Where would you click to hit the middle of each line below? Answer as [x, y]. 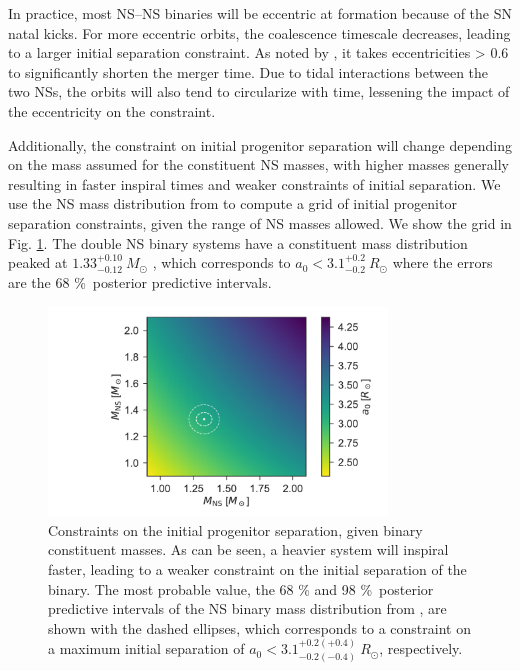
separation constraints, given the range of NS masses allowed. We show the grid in [260, 222]
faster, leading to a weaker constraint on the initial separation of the [257, 569]
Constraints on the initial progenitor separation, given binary [235, 529]
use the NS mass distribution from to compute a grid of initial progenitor [232, 203]
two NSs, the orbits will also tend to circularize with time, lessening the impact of [259, 91]
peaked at [38, 262]
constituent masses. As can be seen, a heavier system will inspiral [248, 549]
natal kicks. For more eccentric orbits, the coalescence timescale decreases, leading [259, 32]
